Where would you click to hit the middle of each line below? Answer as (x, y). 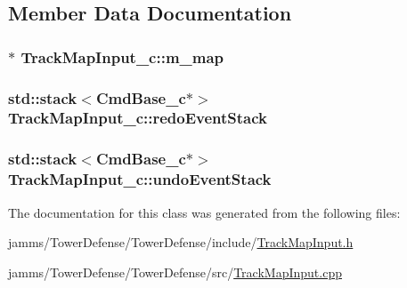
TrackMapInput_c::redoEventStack (138, 118)
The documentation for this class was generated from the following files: (204, 212)
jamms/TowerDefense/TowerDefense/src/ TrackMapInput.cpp (175, 272)
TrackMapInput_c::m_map (122, 56)
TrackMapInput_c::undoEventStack (140, 179)
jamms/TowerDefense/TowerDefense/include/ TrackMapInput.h (181, 242)
